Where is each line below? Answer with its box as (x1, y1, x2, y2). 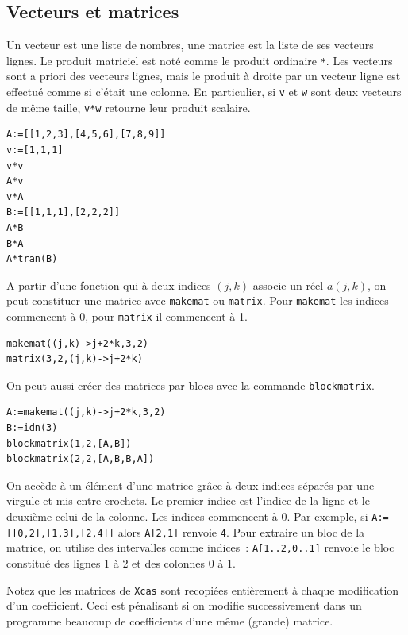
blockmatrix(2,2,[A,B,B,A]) (6, 453, 155, 465)
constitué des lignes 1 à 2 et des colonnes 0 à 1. (6, 554, 236, 571)
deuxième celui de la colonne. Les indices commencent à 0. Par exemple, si (6, 508, 368, 525)
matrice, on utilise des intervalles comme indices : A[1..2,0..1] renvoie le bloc (6, 539, 395, 556)
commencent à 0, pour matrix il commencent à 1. (6, 307, 248, 324)
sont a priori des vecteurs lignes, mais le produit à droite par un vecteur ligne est (6, 67, 401, 84)
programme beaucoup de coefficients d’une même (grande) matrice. (6, 612, 333, 629)
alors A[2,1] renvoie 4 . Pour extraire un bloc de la (117, 523, 365, 540)
